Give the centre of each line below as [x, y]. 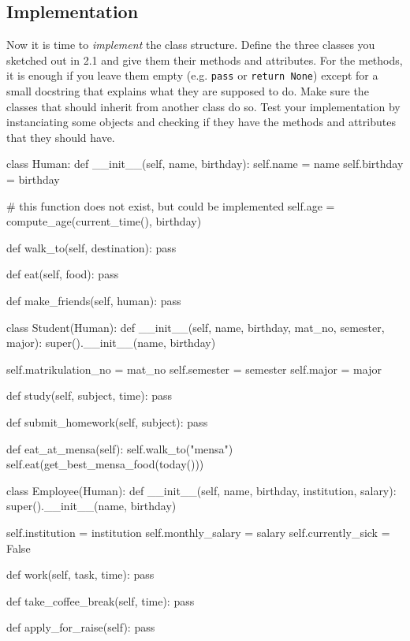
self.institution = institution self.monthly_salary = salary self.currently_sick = [198, 532]
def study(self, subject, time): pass [89, 395]
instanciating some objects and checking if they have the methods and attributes [201, 122]
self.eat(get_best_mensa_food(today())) [105, 464]
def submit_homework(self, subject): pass [107, 421]
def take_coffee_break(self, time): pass [101, 600]
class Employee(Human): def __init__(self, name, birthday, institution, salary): [201, 490]
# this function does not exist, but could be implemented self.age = [171, 205]
